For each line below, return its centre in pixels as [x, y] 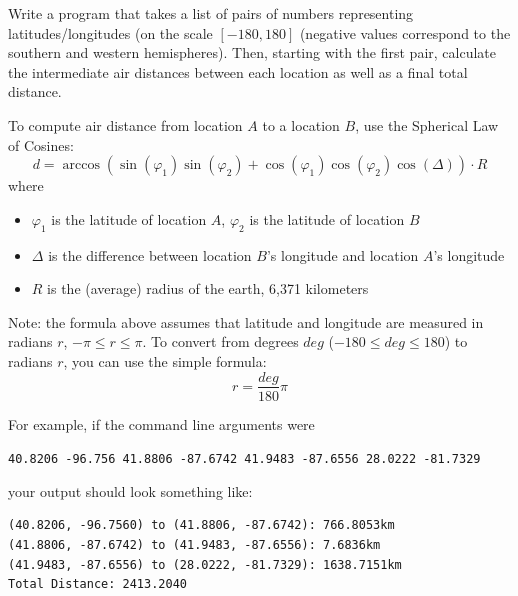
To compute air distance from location [125, 124]
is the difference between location [150, 254]
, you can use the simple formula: [165, 360]
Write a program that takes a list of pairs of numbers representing [211, 13]
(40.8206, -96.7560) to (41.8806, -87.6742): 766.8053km [201, 525]
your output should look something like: [130, 490]
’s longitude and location [342, 254]
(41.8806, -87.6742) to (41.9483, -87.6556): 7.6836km [194, 545]
